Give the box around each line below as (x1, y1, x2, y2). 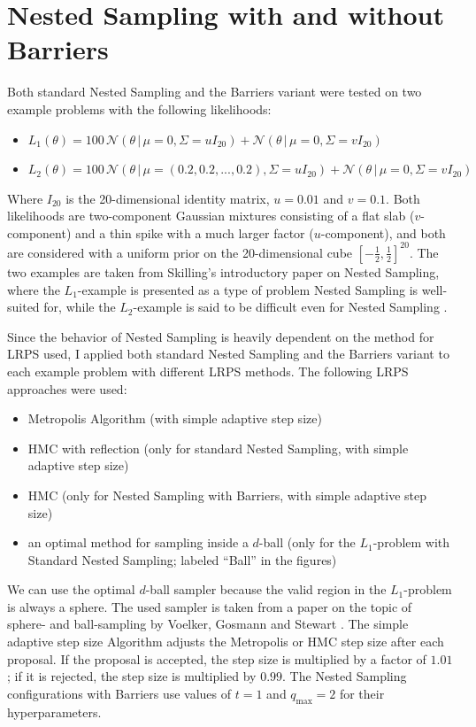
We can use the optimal (7, 580, 135, 599)
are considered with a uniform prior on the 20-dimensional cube (7, 243, 353, 261)
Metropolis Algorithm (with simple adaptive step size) (27, 409, 322, 428)
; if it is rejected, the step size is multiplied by (7, 667, 257, 685)
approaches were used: (7, 379, 127, 398)
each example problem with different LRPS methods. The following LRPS (7, 361, 409, 380)
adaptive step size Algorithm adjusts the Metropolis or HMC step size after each (7, 632, 444, 651)
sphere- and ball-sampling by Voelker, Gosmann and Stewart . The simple (7, 615, 409, 633)
